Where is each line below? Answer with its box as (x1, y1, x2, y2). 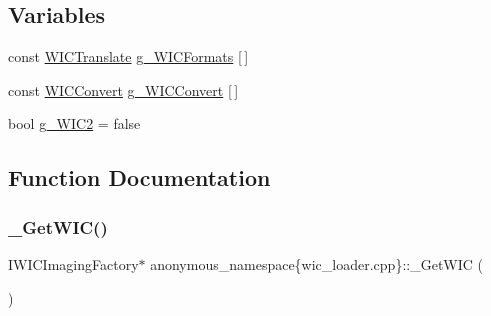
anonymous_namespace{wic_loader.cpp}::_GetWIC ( (150, 253, 483, 274)
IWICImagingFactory (8, 253, 139, 274)
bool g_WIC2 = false (8, 113, 141, 134)
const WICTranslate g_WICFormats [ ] (8, 46, 249, 67)
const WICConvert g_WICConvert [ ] (8, 79, 239, 100)
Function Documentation (8, 162, 271, 193)
